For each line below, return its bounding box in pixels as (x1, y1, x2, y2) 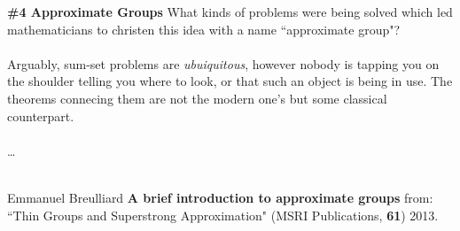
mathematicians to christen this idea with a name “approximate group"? (7, 19, 401, 38)
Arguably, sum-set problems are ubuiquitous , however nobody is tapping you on (7, 54, 440, 73)
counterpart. (7, 106, 74, 125)
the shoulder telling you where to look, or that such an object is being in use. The (7, 72, 453, 90)
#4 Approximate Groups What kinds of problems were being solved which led (7, 3, 453, 20)
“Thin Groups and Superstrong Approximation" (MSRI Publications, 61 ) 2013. (7, 205, 439, 224)
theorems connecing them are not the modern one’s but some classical (7, 89, 387, 107)
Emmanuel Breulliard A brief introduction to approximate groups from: (7, 188, 433, 206)
